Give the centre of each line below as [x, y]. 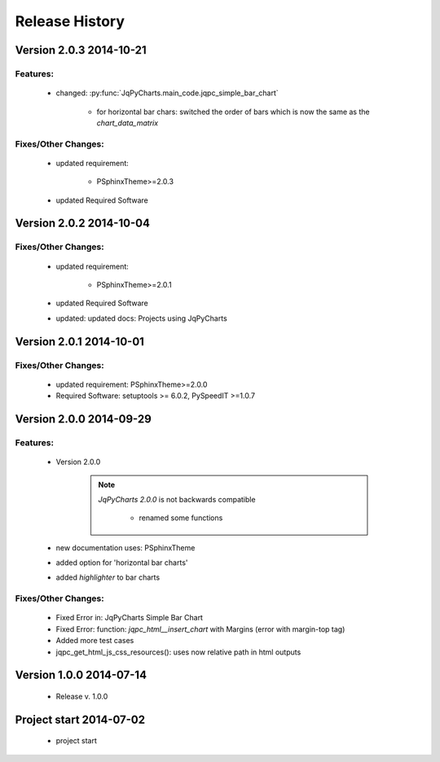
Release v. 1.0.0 [82, 696]
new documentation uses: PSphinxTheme [125, 547]
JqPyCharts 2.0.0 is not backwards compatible [177, 499]
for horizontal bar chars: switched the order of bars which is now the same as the [233, 112]
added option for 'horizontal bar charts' [122, 563]
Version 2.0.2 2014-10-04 [83, 223]
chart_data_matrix [128, 123]
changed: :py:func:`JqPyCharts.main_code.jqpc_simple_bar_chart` [167, 93]
